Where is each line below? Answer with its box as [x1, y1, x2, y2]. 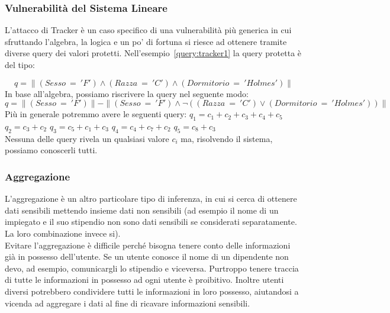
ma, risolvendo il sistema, [181, 132, 273, 144]
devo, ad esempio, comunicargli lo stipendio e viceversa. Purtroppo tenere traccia [5, 262, 299, 274]
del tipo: [5, 59, 35, 70]
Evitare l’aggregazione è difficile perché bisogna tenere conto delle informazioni [5, 238, 291, 251]
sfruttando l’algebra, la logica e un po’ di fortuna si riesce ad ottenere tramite [5, 35, 287, 47]
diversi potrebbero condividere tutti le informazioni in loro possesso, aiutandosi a [5, 285, 299, 297]
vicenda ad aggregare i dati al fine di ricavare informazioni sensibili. [5, 296, 250, 309]
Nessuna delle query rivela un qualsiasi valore [5, 132, 169, 144]
